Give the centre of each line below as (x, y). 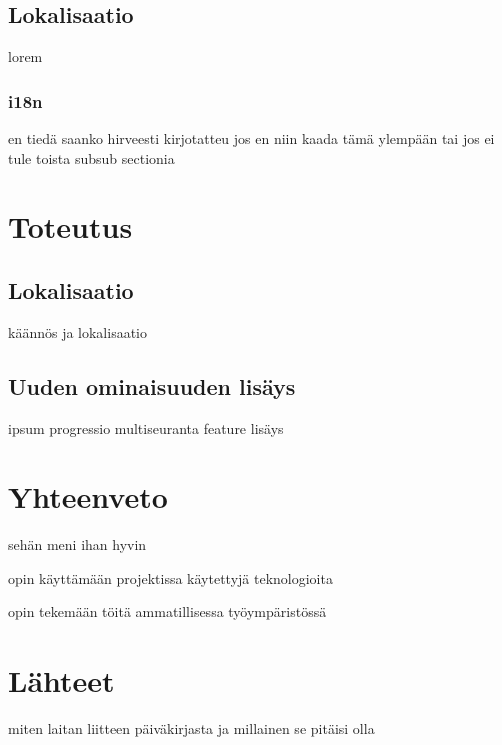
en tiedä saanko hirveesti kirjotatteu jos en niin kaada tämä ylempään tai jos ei (251, 138)
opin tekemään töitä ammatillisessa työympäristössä (167, 611)
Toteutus (70, 226)
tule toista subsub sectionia (91, 157)
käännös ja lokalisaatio (78, 331)
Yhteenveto (88, 496)
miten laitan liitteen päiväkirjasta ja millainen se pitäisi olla (191, 728)
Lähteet (61, 680)
